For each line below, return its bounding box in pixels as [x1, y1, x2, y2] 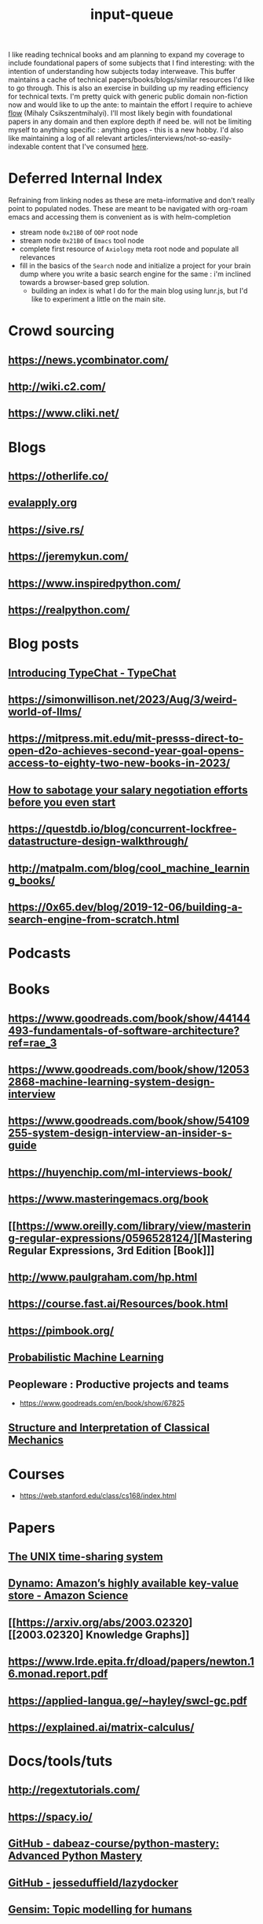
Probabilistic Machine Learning [8, 1351, 164, 1364]
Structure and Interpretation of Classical [8, 1421, 210, 1434]
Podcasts [8, 945, 71, 962]
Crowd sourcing [8, 322, 115, 340]
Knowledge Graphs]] [86, 1628, 190, 1641]
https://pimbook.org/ [8, 1324, 115, 1338]
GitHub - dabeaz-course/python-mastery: [8, 1837, 220, 1851]
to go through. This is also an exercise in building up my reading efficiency [8, 83, 249, 93]
